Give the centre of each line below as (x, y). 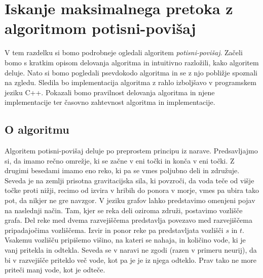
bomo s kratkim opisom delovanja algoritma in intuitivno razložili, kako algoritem (132, 62)
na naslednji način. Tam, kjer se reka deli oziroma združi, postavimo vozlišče (124, 210)
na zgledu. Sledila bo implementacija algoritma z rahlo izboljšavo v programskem (130, 82)
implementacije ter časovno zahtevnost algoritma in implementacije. (110, 102)
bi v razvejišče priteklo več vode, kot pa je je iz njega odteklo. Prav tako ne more (130, 260)
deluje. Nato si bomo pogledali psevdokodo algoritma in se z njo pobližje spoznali (131, 72)
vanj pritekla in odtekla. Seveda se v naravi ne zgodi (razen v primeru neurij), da (131, 250)
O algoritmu (37, 129)
